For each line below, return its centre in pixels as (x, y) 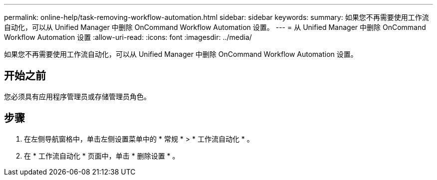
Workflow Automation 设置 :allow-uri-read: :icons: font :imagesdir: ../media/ (128, 37)
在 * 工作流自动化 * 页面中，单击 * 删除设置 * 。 (102, 156)
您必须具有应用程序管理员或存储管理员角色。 (77, 96)
